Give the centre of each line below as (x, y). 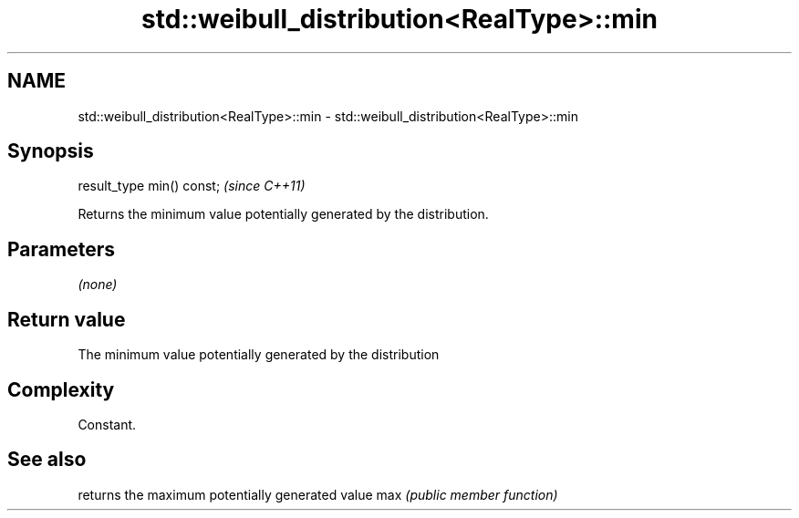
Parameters (61, 249)
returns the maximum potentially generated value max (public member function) (318, 494)
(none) (98, 285)
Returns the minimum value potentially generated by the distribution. (283, 214)
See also (47, 460)
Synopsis (51, 151)
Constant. (107, 424)
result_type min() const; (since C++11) (192, 186)
